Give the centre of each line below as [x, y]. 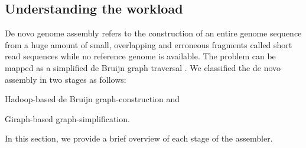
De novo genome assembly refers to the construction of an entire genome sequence [153, 33]
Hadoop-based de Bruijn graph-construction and [92, 99]
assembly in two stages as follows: [66, 79]
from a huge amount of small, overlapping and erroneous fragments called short [149, 44]
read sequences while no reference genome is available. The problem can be [140, 56]
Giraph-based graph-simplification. [67, 118]
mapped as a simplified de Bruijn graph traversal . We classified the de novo [143, 67]
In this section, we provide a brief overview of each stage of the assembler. [139, 138]
